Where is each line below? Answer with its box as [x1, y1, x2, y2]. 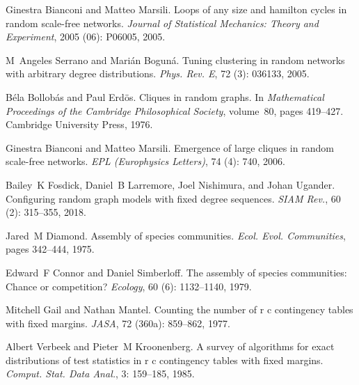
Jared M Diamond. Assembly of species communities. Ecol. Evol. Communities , [6, 228, 346, 242]
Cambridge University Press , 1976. [6, 117, 153, 132]
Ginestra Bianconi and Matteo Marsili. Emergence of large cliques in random [6, 140, 334, 155]
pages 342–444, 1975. [6, 242, 95, 256]
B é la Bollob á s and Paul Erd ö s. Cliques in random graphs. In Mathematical [6, 89, 324, 104]
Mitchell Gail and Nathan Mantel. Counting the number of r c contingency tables [6, 302, 353, 317]
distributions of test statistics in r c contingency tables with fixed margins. [6, 352, 324, 367]
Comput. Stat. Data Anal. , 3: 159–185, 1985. [6, 366, 195, 381]
